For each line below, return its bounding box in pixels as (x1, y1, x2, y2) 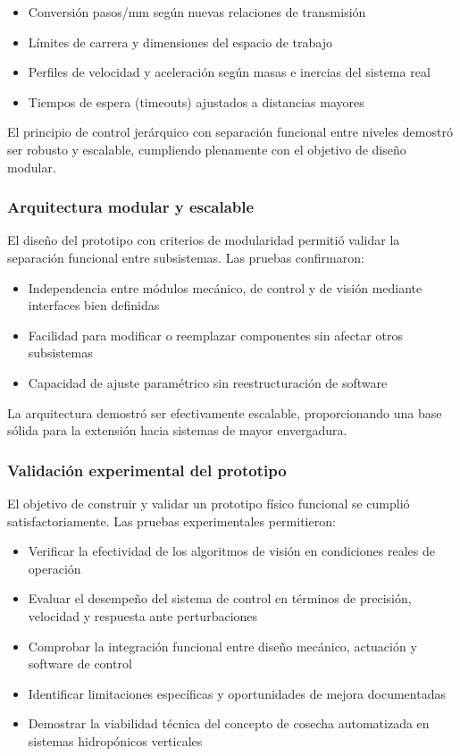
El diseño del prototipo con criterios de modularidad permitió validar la (7, 231, 400, 249)
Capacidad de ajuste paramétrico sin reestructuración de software (28, 373, 388, 391)
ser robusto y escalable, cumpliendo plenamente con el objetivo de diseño (7, 139, 406, 158)
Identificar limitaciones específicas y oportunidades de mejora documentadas (28, 684, 446, 702)
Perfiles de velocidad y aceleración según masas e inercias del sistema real (28, 63, 431, 81)
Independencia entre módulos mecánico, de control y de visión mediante (28, 278, 422, 297)
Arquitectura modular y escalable (7, 196, 255, 218)
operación (28, 559, 81, 577)
